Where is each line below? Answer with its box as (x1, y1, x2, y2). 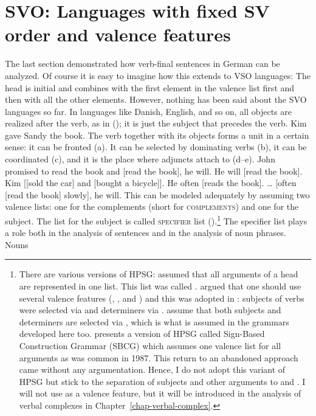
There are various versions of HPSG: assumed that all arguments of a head (19, 268, 298, 280)
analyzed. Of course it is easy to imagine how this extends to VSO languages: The (5, 69, 311, 81)
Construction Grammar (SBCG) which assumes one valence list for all (19, 339, 281, 352)
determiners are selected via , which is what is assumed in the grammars (19, 315, 289, 328)
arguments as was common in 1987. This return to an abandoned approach (19, 351, 298, 364)
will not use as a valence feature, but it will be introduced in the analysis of (19, 387, 301, 400)
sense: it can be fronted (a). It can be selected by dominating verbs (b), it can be (5, 140, 307, 153)
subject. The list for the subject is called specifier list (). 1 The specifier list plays (5, 213, 307, 227)
